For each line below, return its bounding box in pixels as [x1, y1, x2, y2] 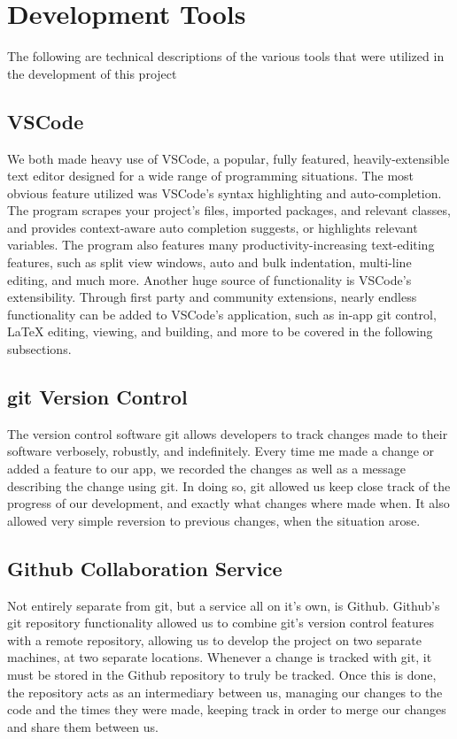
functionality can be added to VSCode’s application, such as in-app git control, [7, 304, 437, 323]
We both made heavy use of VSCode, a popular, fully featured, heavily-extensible [7, 149, 450, 167]
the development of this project [7, 64, 177, 82]
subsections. [7, 340, 72, 358]
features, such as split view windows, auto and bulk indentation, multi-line [7, 253, 412, 272]
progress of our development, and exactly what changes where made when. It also [7, 494, 450, 512]
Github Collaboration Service [7, 554, 283, 581]
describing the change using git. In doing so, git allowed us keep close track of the [7, 476, 451, 495]
